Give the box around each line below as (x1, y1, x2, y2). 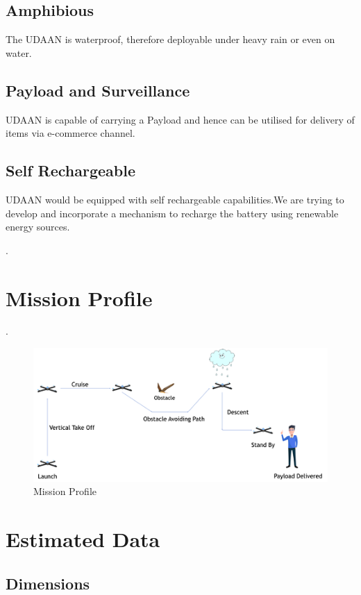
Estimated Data (6, 525, 160, 553)
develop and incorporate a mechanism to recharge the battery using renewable (6, 206, 339, 220)
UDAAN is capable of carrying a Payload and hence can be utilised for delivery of (6, 112, 355, 126)
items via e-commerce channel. (6, 126, 135, 140)
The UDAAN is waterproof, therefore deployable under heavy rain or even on (6, 32, 335, 47)
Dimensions (6, 572, 90, 594)
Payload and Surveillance (6, 79, 190, 101)
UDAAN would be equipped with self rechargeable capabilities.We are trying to (6, 192, 344, 206)
